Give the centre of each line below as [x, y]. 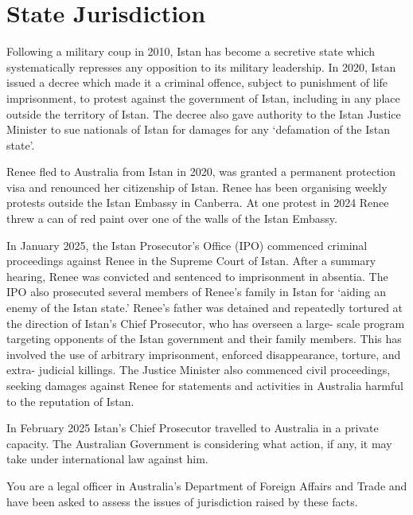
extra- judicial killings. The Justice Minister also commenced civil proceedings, [199, 370]
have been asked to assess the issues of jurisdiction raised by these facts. [182, 501]
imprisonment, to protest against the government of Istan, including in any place [203, 98]
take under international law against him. [107, 459]
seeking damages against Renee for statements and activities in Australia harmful [205, 385]
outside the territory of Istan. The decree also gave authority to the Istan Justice [204, 113]
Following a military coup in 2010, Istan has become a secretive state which [191, 51]
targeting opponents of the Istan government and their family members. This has [204, 339]
